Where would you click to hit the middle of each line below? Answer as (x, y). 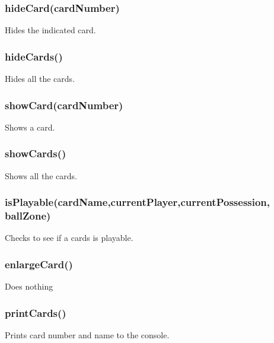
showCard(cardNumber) (64, 105)
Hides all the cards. (40, 79)
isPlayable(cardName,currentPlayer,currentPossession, (138, 202)
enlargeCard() (39, 264)
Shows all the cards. (41, 175)
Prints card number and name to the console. (87, 335)
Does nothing (29, 286)
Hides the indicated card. (50, 30)
